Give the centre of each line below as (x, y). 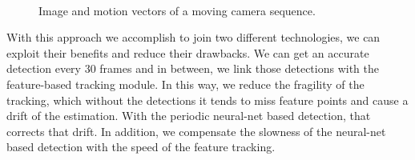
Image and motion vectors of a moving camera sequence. (177, 10)
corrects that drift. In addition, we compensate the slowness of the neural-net (196, 131)
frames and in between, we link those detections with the (239, 68)
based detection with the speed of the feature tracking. (141, 147)
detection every (44, 68)
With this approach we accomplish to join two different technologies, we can (193, 37)
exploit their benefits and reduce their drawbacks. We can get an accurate (188, 52)
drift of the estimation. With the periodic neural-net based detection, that (189, 116)
